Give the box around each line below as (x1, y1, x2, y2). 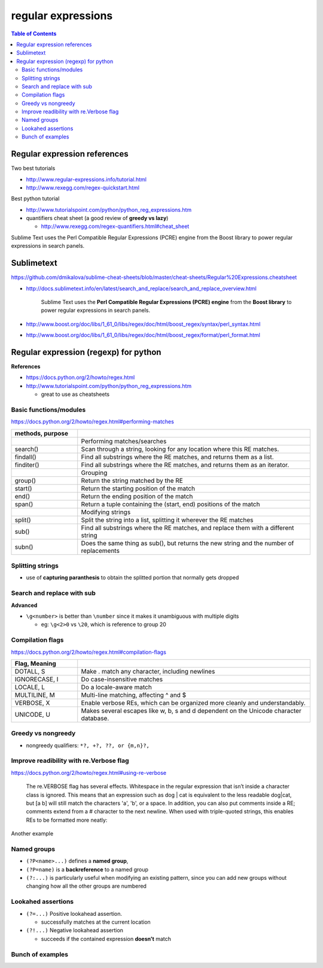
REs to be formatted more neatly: (26, 816, 108, 823)
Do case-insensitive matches (81, 675, 163, 683)
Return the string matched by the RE (81, 476, 184, 485)
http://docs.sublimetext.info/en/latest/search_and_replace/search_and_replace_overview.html (26, 285, 257, 292)
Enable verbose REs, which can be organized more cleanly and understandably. (81, 699, 306, 707)
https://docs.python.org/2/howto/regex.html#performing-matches (11, 418, 175, 425)
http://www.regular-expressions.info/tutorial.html (26, 176, 147, 183)
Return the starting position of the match (81, 484, 196, 492)
